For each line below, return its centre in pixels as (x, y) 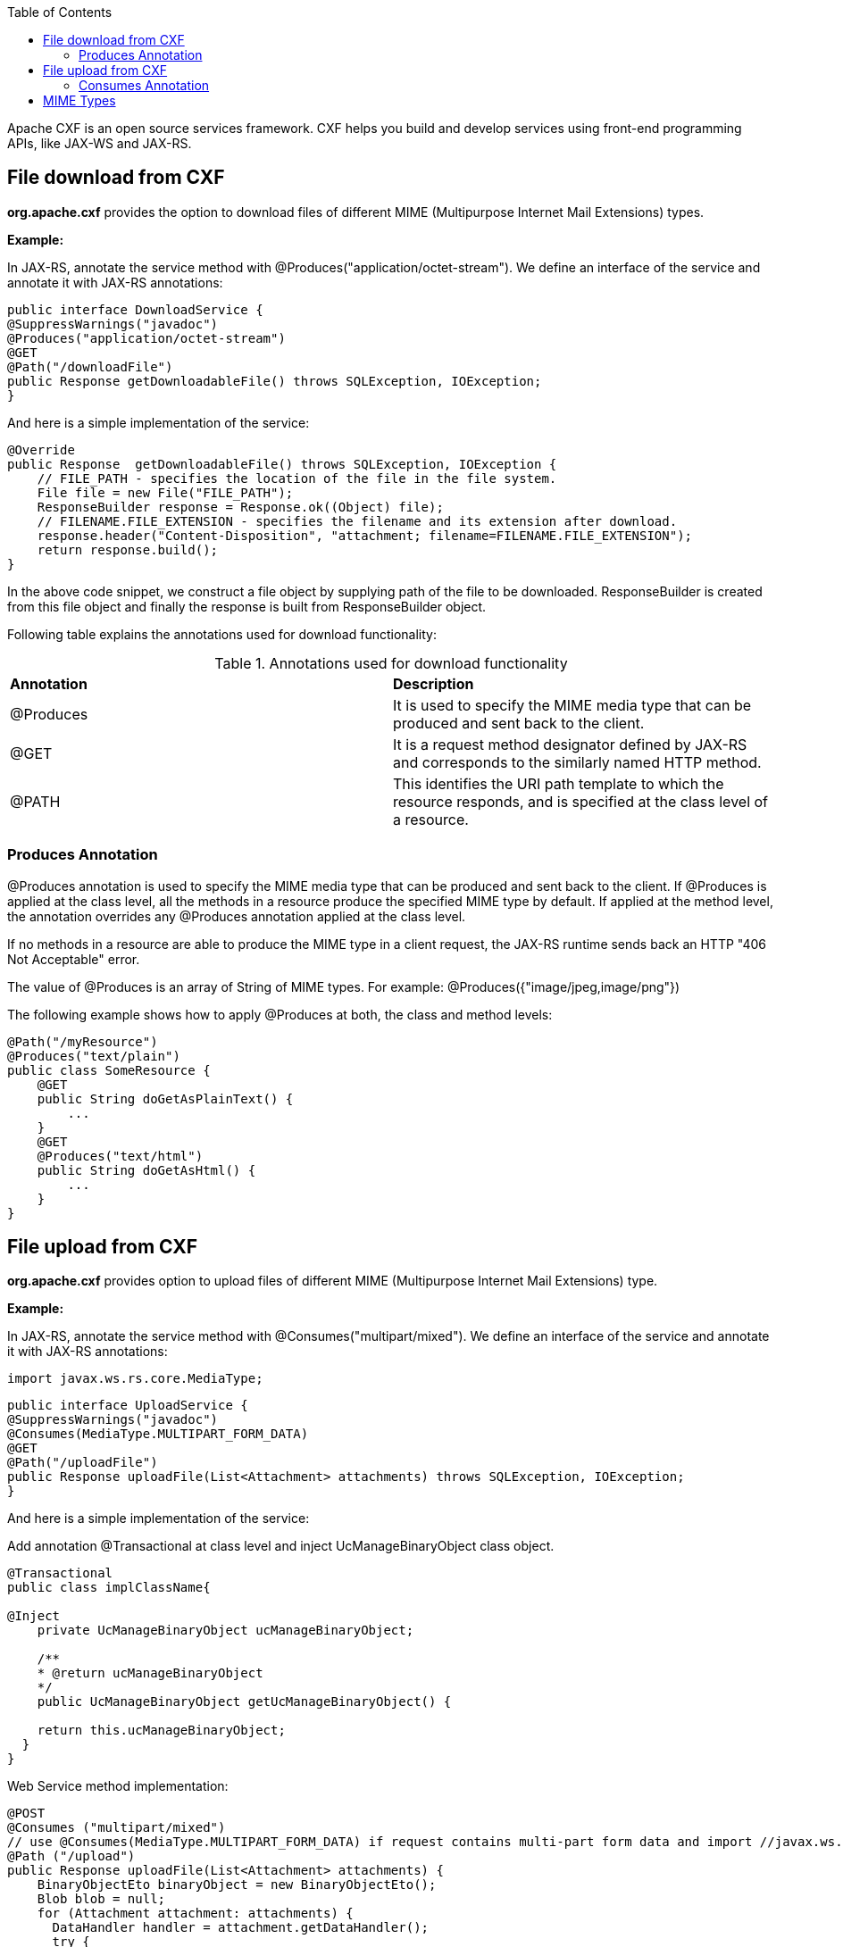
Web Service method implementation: (118, 1786)
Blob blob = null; (101, 1899)
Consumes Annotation (144, 85)
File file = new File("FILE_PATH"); (165, 492)
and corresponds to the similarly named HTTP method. (577, 762)
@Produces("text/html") (120, 1156)
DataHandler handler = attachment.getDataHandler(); (241, 1928)
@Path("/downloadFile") (90, 366)
